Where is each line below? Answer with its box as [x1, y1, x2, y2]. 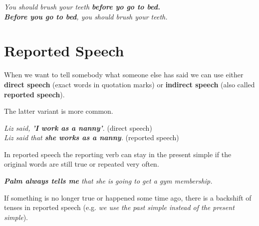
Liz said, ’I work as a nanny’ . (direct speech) [4, 122, 152, 133]
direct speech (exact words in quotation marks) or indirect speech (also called [4, 79, 255, 89]
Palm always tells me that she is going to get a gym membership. [4, 176, 213, 186]
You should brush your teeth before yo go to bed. [4, 1, 160, 11]
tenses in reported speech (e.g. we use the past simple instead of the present [4, 202, 235, 213]
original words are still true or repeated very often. [4, 159, 159, 169]
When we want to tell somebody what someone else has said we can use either [4, 69, 244, 80]
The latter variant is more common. [4, 106, 113, 116]
